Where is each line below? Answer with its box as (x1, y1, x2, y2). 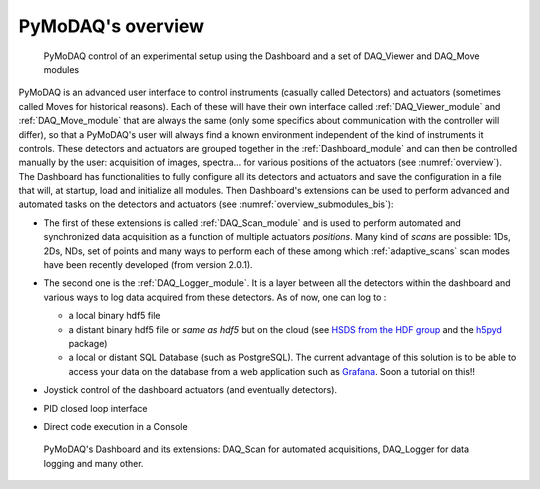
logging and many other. (43, 457, 144, 469)
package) (68, 337, 108, 349)
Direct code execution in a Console (43, 420, 189, 432)
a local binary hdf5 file (68, 310, 161, 322)
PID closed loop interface (43, 402, 149, 414)
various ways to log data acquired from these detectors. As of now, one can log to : (43, 291, 387, 303)
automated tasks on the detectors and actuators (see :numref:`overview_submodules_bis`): (18, 198, 394, 210)
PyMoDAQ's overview (18, 15, 205, 37)
